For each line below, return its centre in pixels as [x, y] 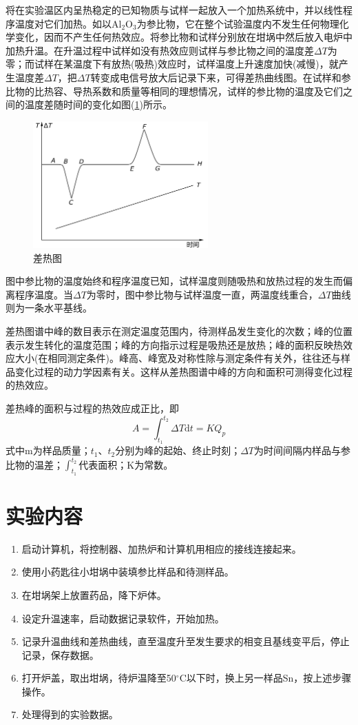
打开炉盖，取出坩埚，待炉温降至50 [99, 678]
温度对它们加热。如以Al [68, 23]
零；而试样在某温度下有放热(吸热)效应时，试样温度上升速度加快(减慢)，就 [172, 64]
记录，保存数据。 [60, 654]
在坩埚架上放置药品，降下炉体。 [94, 594]
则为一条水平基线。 [49, 308]
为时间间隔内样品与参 [303, 450]
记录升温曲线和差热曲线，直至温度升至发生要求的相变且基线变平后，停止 [186, 641]
